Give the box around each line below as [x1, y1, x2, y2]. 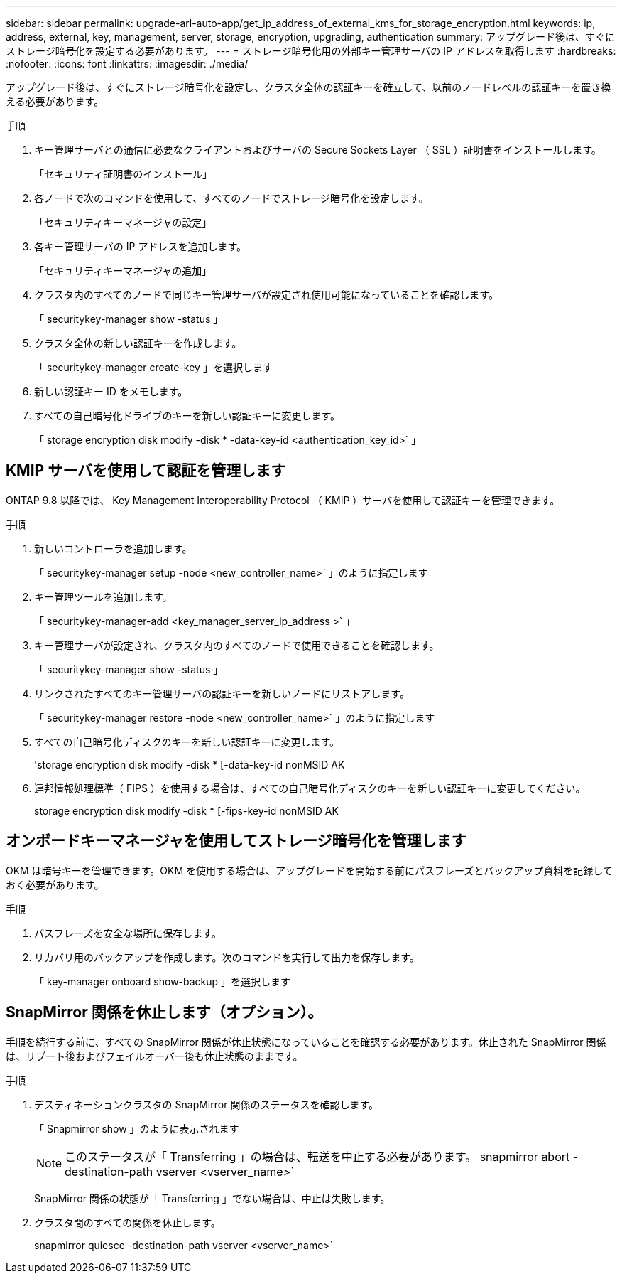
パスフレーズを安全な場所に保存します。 [34, 926, 222, 939]
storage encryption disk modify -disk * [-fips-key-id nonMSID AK [34, 804, 339, 817]
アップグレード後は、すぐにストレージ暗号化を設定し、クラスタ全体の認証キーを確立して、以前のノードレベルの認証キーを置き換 [6, 81, 611, 93]
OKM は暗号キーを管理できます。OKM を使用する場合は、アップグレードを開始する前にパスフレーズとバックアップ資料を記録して [6, 864, 613, 877]
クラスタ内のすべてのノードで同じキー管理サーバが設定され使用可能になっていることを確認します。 [34, 289, 498, 301]
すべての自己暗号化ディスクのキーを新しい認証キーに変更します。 [34, 735, 340, 748]
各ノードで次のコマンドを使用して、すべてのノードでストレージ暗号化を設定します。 [34, 192, 429, 204]
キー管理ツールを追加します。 [34, 590, 173, 603]
